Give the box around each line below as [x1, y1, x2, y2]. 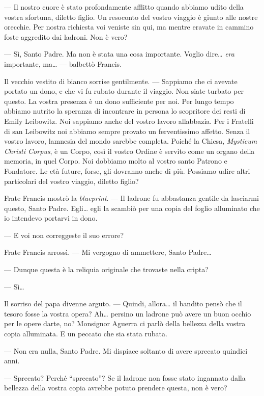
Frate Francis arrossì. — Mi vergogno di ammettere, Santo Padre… [4, 247, 212, 257]
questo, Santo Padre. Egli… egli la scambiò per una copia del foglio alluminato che [4, 202, 260, 213]
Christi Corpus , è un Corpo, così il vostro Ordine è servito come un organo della [4, 145, 255, 156]
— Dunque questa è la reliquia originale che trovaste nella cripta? [4, 264, 209, 275]
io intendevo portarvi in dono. [4, 213, 98, 223]
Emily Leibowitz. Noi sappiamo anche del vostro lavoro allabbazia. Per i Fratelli [4, 115, 254, 126]
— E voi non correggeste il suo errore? [4, 229, 124, 240]
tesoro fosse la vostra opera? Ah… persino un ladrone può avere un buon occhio [4, 308, 251, 319]
